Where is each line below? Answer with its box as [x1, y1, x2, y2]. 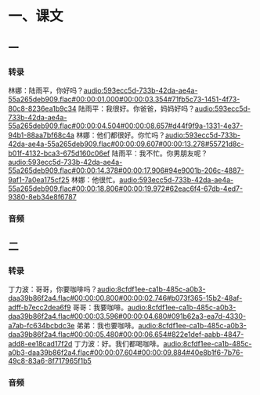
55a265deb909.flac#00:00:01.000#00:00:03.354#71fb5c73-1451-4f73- [8, 94, 240, 104]
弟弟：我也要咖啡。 [76, 321, 139, 331]
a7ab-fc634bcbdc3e [8, 321, 75, 331]
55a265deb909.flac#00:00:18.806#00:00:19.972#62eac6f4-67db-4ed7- [8, 184, 244, 193]
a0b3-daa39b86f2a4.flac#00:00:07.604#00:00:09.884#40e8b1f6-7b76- [8, 348, 244, 357]
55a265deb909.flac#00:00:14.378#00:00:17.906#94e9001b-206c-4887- [8, 166, 244, 175]
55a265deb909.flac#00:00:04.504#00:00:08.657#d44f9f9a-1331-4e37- [8, 121, 244, 130]
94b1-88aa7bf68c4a [8, 130, 74, 140]
